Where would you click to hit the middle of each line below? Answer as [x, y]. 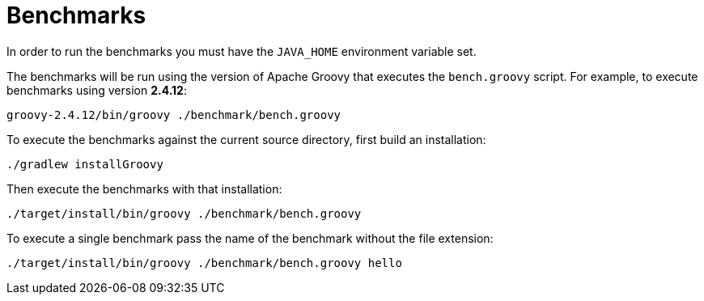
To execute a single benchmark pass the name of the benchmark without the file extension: [250, 238]
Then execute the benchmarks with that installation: [144, 189]
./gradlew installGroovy [85, 164]
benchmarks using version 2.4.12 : [97, 90]
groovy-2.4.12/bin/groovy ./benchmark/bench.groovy [174, 114]
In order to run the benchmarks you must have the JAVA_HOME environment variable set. [242, 51]
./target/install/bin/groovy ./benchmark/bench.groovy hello [204, 263]
